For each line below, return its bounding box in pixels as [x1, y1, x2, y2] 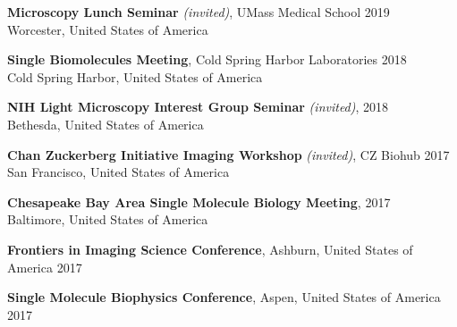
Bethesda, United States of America [7, 114, 204, 133]
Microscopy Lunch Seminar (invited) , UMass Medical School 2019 [7, 3, 390, 21]
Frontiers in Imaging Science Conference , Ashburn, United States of [7, 239, 413, 258]
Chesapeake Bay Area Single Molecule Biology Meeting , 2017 [7, 192, 391, 211]
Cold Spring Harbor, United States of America [7, 67, 263, 86]
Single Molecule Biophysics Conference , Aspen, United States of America [7, 288, 441, 306]
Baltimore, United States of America [7, 210, 208, 229]
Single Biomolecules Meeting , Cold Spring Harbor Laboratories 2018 [7, 50, 407, 69]
